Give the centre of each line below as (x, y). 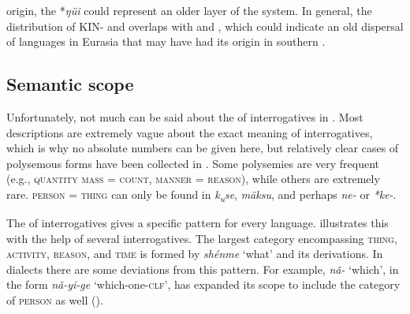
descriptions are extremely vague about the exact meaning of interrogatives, (190, 132)
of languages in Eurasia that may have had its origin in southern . (166, 41)
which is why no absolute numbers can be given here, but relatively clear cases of (203, 148)
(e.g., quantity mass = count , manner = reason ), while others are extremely (193, 179)
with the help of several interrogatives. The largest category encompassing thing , (202, 238)
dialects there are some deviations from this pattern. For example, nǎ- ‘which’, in (203, 269)
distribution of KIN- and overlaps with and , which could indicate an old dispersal (205, 26)
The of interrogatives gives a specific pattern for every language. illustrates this (198, 223)
